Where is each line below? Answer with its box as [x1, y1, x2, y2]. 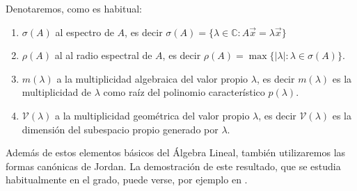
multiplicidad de [22, 85, 91, 99]
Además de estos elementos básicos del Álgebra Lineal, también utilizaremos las [6, 145, 346, 160]
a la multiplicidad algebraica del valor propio [56, 71, 248, 85]
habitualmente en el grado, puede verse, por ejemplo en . [6, 172, 248, 187]
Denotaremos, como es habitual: [6, 1, 142, 15]
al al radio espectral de [54, 48, 152, 63]
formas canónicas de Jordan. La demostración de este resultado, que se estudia [6, 158, 341, 173]
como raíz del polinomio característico [103, 85, 265, 99]
